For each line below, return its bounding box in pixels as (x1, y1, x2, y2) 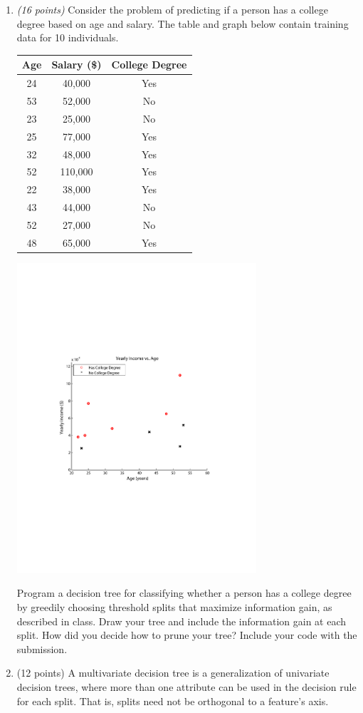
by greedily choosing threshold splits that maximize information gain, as (16, 599, 332, 614)
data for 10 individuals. (16, 30, 119, 45)
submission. (16, 641, 68, 656)
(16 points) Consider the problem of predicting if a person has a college (16, 2, 328, 16)
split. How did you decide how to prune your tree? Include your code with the (16, 627, 357, 642)
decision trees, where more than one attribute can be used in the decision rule (16, 679, 357, 694)
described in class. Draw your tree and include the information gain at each (16, 613, 347, 628)
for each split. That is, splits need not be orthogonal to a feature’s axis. (16, 693, 329, 708)
